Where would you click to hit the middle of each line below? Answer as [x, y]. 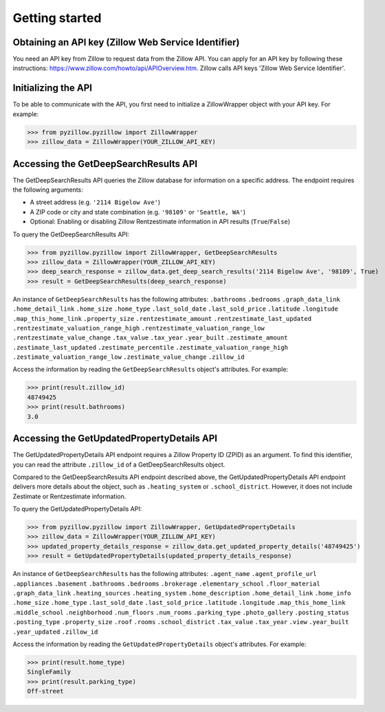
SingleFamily [49, 672]
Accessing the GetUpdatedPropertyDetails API [115, 439]
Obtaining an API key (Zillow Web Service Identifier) [126, 42]
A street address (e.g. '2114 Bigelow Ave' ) [95, 202]
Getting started [57, 18]
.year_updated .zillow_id [55, 632]
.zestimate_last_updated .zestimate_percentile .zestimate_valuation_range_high [151, 347]
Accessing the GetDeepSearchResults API [105, 164]
